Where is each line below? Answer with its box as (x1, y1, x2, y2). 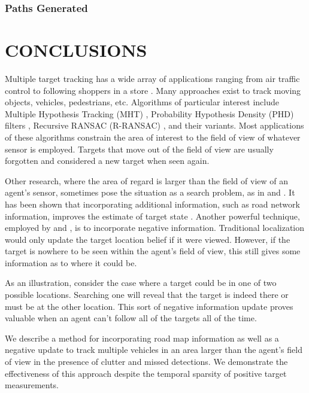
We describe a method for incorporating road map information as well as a (5, 331, 279, 344)
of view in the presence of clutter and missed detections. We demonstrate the (5, 355, 288, 368)
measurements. (5, 379, 59, 391)
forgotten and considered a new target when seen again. (5, 154, 210, 167)
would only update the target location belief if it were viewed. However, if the (5, 233, 290, 245)
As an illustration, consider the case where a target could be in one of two (5, 276, 277, 289)
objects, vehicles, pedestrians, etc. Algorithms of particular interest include (5, 96, 279, 108)
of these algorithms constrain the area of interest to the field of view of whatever (5, 130, 301, 143)
